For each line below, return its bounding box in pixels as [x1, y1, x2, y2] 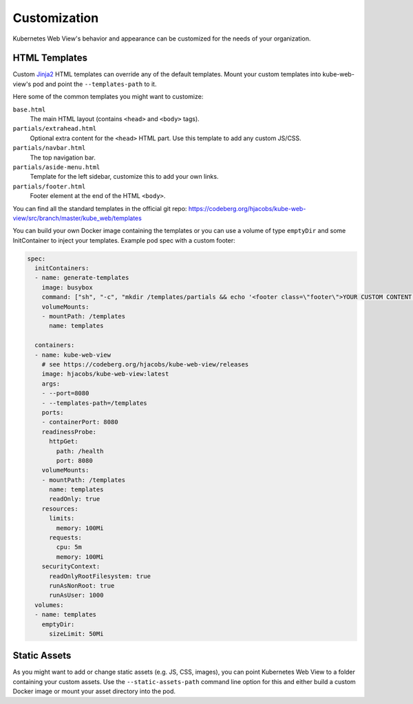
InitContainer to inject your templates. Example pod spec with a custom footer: [12, 236, 235, 244]
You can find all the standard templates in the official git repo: [12, 204, 187, 212]
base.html [12, 105, 46, 113]
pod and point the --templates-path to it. [32, 80, 157, 88]
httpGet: [49, 437, 78, 445]
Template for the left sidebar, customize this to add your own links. [30, 173, 219, 181]
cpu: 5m [56, 543, 83, 551]
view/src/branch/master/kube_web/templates [12, 214, 142, 222]
